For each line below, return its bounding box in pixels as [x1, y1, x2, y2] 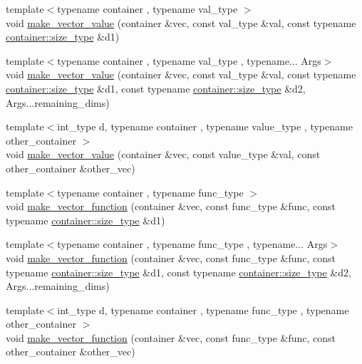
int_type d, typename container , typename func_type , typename [57, 302, 349, 317]
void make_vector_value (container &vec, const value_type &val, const [6, 147, 321, 162]
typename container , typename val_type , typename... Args [57, 53, 321, 68]
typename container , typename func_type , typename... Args [57, 236, 328, 251]
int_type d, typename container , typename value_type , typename [57, 119, 353, 134]
